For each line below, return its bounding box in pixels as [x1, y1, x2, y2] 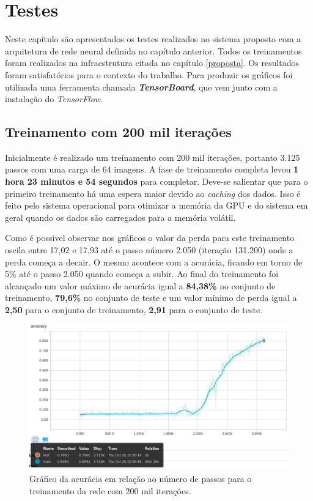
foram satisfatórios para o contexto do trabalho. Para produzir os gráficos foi [5, 68, 293, 81]
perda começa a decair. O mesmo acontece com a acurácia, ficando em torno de [5, 255, 303, 268]
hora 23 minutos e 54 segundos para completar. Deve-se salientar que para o [5, 175, 308, 188]
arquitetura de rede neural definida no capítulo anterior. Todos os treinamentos [5, 44, 302, 57]
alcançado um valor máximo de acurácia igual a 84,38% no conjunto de [5, 279, 276, 292]
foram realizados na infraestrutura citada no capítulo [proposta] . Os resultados [5, 56, 300, 69]
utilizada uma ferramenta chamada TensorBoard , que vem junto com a [5, 80, 278, 93]
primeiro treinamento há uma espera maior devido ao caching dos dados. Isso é [5, 187, 301, 199]
